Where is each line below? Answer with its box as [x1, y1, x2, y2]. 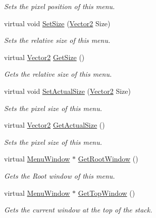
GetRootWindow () [78, 153, 138, 164]
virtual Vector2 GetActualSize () [4, 120, 105, 130]
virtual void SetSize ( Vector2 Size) [4, 18, 111, 28]
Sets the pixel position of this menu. [4, 1, 115, 11]
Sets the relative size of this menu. [4, 35, 111, 45]
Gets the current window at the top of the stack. [4, 204, 152, 215]
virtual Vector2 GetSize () [4, 51, 85, 62]
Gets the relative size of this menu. [4, 69, 112, 79]
